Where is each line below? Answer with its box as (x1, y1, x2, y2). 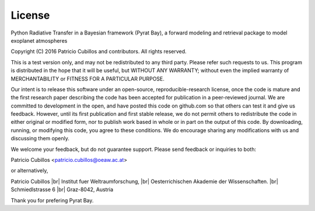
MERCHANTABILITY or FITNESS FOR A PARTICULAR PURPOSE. (10, 75, 164, 82)
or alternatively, (10, 167, 48, 174)
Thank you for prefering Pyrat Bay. (10, 196, 94, 204)
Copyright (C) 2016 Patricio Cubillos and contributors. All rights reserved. (10, 48, 187, 55)
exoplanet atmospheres (10, 37, 68, 44)
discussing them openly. (10, 135, 69, 142)
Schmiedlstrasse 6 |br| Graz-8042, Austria (10, 186, 114, 193)
